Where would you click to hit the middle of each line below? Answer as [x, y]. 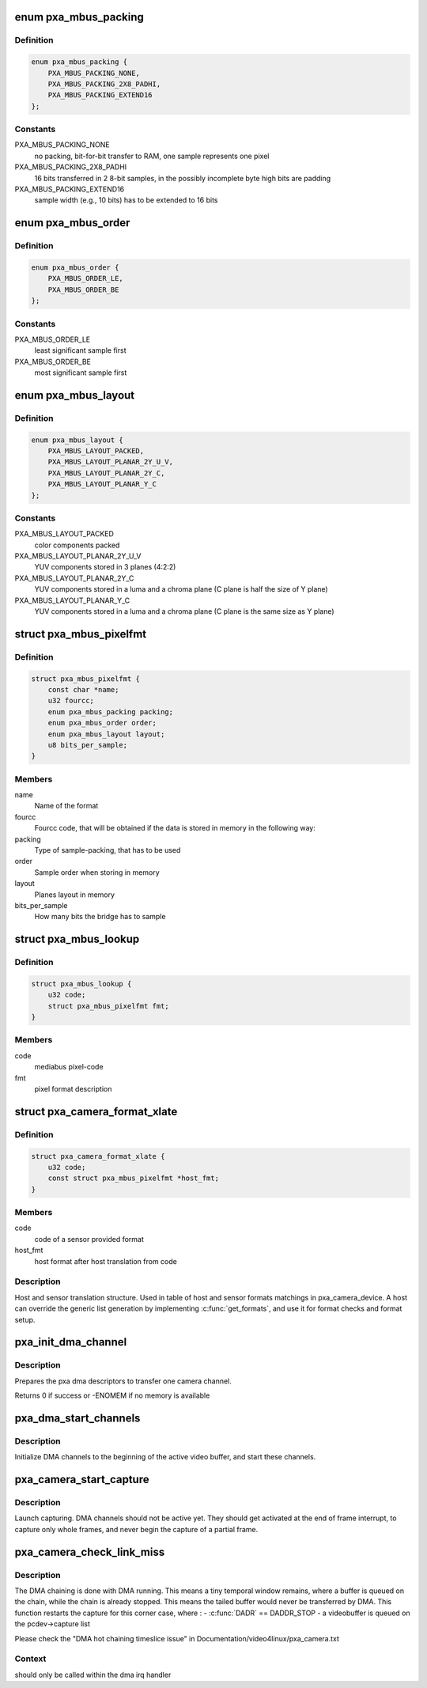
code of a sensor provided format [89, 1239]
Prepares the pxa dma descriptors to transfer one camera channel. [123, 1381]
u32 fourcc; [71, 701]
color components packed [77, 545]
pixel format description [73, 1089]
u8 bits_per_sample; [88, 745]
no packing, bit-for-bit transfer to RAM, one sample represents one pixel [152, 156]
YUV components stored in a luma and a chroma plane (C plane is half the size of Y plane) [181, 589]
